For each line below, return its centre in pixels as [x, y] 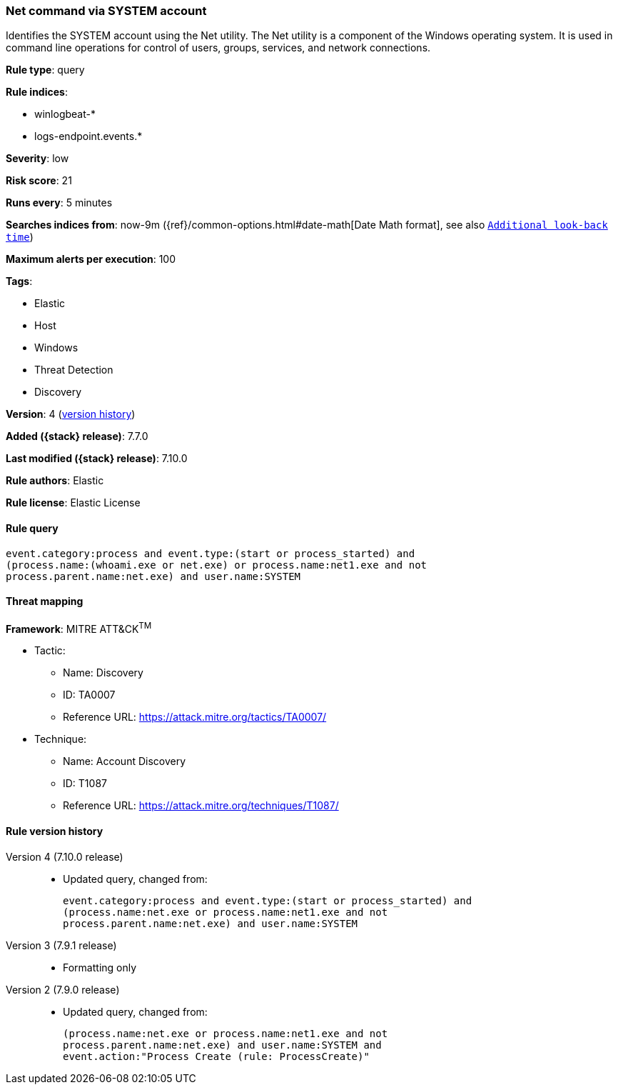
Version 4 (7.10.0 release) [65, 856]
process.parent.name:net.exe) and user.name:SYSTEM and [222, 1045]
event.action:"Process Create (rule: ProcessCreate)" [216, 1056]
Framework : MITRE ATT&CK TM [79, 627]
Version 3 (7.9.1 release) [61, 945]
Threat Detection [74, 370]
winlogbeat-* [65, 114]
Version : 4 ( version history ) [71, 414]
